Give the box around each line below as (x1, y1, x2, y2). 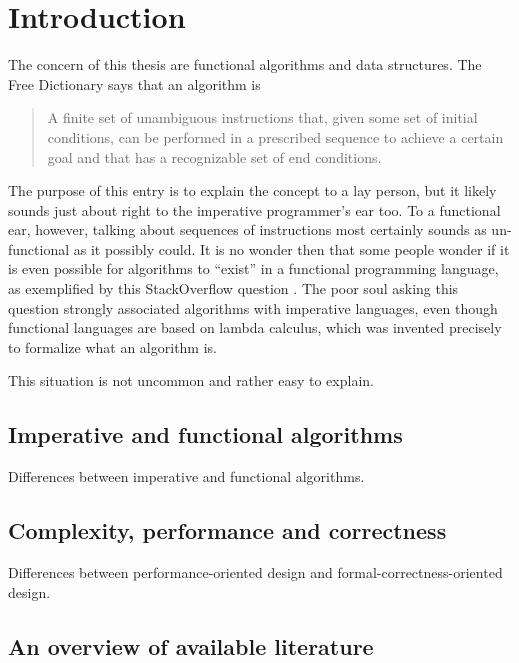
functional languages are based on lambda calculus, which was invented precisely (8, 317, 502, 338)
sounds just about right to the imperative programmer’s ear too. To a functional (8, 199, 501, 220)
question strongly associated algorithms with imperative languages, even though (8, 297, 498, 318)
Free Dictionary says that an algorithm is (8, 73, 261, 94)
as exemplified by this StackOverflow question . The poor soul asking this (8, 278, 459, 299)
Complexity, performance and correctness (8, 515, 447, 546)
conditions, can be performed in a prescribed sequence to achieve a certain (47, 126, 504, 147)
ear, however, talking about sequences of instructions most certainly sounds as (8, 219, 487, 240)
